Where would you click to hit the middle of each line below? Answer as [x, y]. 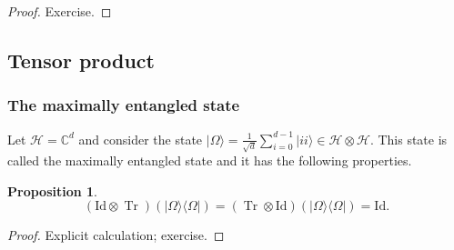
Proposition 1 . [52, 190]
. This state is [409, 139]
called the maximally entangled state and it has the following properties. [210, 160]
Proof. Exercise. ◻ [60, 11]
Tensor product [81, 60]
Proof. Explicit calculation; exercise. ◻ [116, 235]
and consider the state [141, 139]
